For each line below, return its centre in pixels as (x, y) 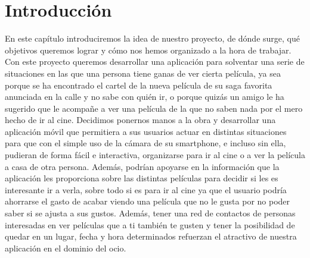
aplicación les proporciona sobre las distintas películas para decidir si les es (142, 178)
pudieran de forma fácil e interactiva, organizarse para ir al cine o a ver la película (155, 155)
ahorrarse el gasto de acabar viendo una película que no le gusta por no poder (148, 201)
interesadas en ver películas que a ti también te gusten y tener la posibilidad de (150, 224)
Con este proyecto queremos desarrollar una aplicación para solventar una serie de (155, 62)
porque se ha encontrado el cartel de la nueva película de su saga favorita (139, 85)
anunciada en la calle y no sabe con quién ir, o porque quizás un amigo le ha (145, 97)
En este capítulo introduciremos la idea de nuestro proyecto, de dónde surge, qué (152, 38)
